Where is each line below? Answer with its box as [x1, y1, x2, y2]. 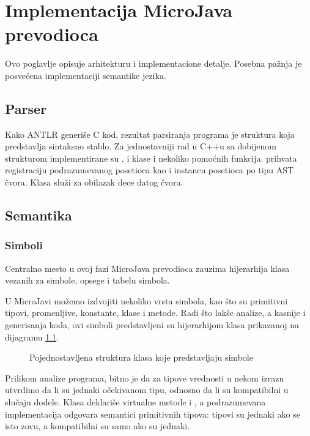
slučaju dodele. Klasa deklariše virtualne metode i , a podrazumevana [5, 396, 266, 408]
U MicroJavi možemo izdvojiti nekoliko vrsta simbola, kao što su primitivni [5, 294, 288, 307]
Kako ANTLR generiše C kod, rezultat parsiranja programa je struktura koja [5, 127, 295, 140]
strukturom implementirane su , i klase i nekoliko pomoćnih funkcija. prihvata [5, 151, 297, 164]
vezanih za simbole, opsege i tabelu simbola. [5, 274, 170, 287]
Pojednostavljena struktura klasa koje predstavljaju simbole [29, 351, 253, 364]
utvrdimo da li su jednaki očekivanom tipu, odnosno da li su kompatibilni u [5, 383, 289, 396]
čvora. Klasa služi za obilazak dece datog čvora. [5, 176, 183, 189]
